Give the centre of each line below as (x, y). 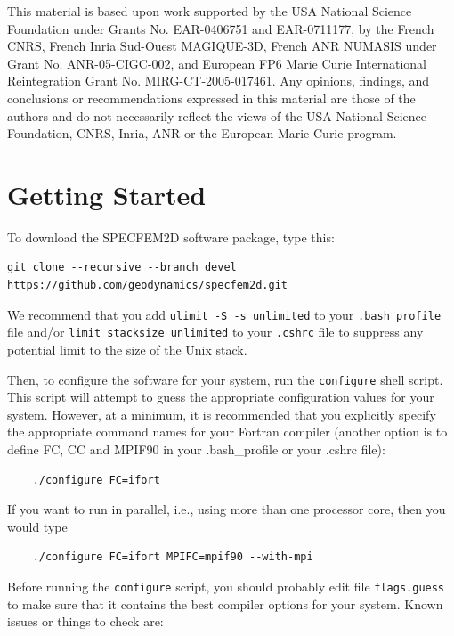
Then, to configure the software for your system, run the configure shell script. (225, 379)
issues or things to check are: (85, 621)
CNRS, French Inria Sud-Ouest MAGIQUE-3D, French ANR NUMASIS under (222, 46)
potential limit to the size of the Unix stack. (127, 349)
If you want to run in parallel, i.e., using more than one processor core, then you (227, 509)
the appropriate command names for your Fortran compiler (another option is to (227, 432)
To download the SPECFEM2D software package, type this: (171, 236)
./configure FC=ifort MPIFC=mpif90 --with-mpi (173, 557)
